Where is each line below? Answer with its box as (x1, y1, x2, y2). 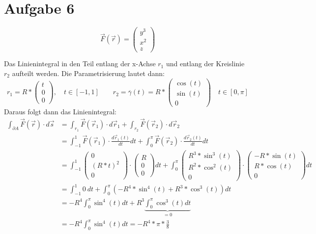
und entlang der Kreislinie (166, 58, 245, 69)
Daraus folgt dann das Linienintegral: (4, 106, 116, 116)
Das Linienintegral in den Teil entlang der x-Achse (4, 58, 156, 69)
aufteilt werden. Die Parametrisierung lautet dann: (12, 68, 165, 78)
